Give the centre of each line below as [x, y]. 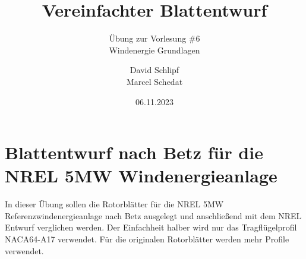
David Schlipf [154, 70]
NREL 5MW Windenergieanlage [141, 176]
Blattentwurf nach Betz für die [134, 152]
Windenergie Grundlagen [154, 50]
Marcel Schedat [154, 81]
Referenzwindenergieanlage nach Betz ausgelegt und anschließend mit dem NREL [153, 215]
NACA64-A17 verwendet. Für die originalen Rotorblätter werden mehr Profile [147, 239]
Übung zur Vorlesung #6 [154, 38]
